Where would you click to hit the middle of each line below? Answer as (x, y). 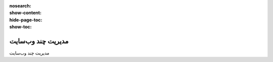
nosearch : (20, 6)
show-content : (25, 13)
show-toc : (20, 27)
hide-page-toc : (26, 19)
